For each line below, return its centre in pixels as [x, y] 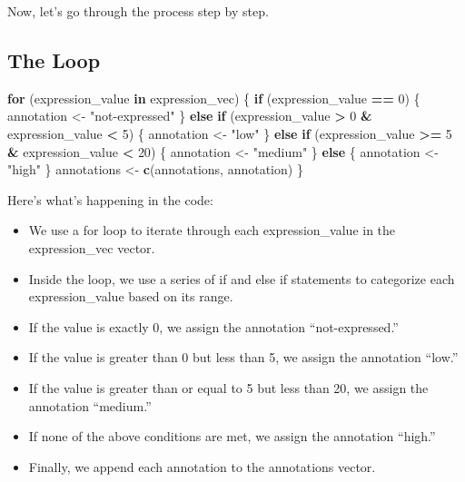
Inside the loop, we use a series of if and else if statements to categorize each [242, 278]
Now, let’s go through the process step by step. [138, 11]
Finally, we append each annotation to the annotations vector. [202, 466]
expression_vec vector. [92, 247]
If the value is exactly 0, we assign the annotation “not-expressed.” [213, 326]
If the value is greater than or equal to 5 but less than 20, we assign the [228, 387]
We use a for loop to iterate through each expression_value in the [212, 230]
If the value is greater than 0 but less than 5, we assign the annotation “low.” [243, 357]
